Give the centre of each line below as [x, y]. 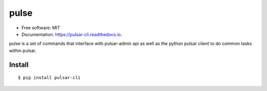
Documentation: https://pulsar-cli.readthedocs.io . [72, 34]
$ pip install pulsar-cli [49, 78]
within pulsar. [23, 50]
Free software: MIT [41, 28]
